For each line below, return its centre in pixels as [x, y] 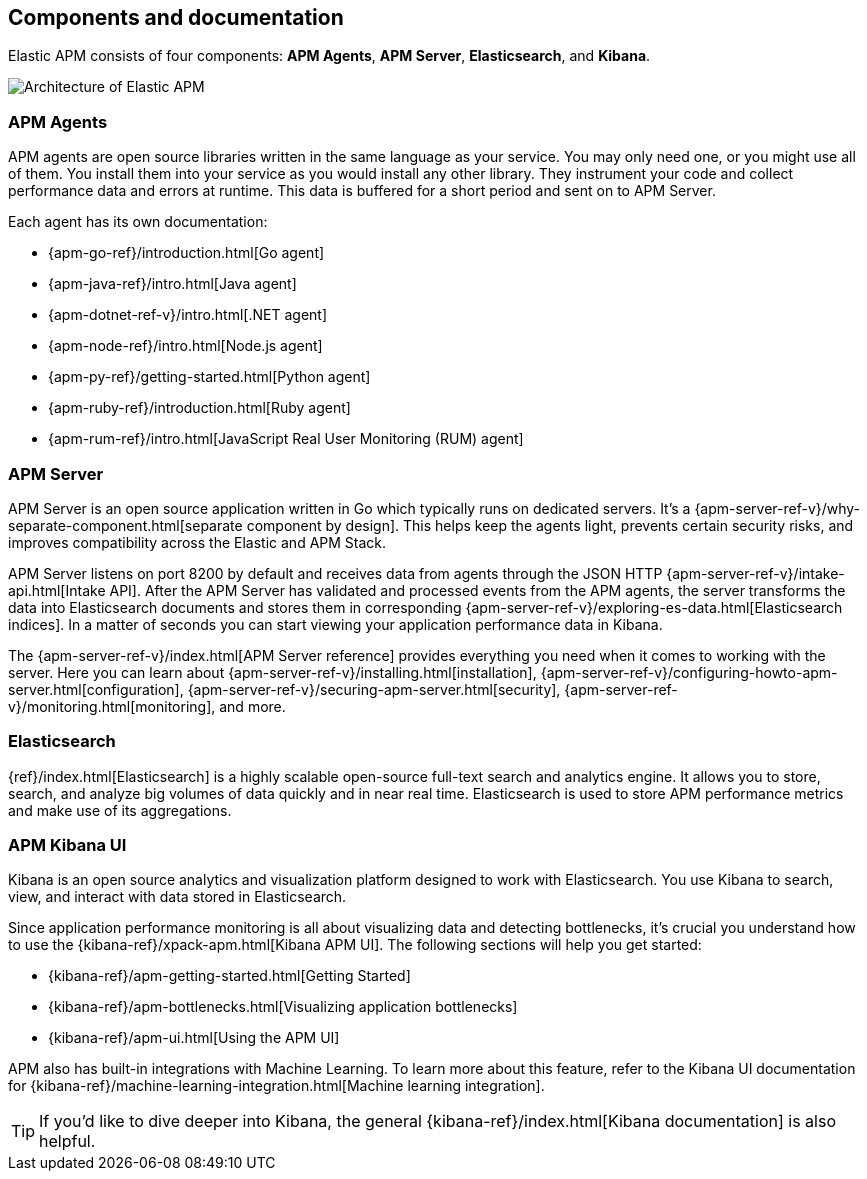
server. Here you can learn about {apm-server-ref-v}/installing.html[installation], [272, 672]
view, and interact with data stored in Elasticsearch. [177, 897]
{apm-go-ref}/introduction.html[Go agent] [186, 253]
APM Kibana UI [67, 845]
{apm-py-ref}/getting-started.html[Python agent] [209, 377]
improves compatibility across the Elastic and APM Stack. [197, 542]
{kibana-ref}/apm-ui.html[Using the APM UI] [194, 1038]
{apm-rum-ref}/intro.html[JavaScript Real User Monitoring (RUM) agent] [286, 439]
